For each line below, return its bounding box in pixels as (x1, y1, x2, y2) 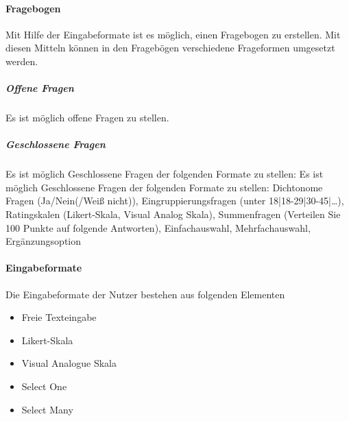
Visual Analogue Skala (21, 356, 117, 370)
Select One (21, 379, 67, 394)
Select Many (21, 402, 73, 416)
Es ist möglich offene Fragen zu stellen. (5, 110, 169, 125)
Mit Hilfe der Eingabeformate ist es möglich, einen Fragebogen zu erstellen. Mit (5, 27, 341, 41)
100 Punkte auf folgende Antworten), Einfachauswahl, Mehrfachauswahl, (5, 220, 311, 234)
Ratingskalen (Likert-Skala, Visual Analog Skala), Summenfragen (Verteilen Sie (5, 207, 341, 221)
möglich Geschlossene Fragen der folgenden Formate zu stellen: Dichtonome (5, 180, 323, 194)
